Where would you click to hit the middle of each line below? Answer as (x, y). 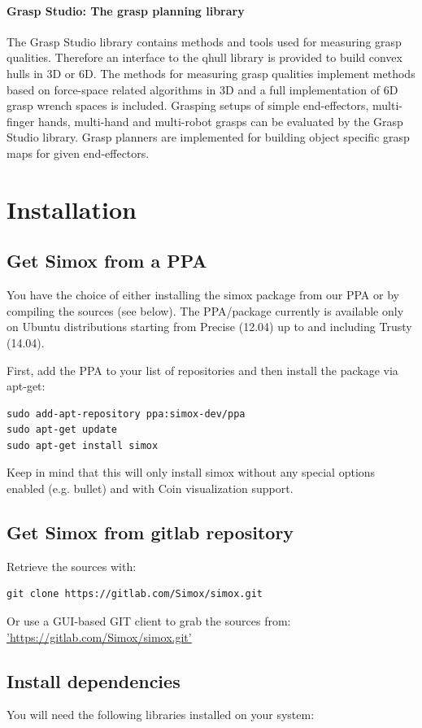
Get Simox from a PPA (107, 261)
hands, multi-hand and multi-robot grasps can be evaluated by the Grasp (220, 121)
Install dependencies (94, 680)
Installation (72, 209)
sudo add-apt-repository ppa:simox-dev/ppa (126, 414)
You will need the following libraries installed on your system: (161, 715)
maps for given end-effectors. (78, 153)
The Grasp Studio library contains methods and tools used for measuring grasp (204, 41)
